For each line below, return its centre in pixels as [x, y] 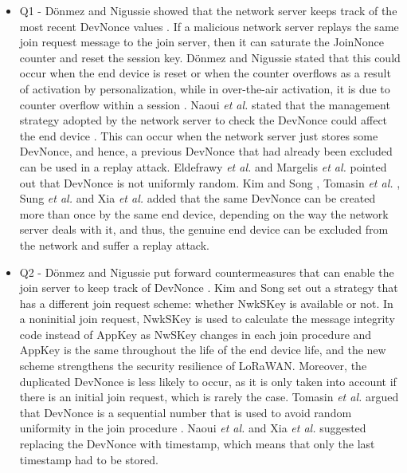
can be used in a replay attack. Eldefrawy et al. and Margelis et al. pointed [203, 166]
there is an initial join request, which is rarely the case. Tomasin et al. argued [209, 397]
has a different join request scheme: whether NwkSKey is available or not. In [206, 303]
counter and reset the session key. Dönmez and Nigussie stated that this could [210, 57]
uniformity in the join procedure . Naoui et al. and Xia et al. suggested [193, 428]
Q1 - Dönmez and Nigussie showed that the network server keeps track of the [208, 10]
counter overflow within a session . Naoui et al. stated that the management [205, 104]
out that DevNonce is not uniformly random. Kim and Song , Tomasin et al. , [210, 182]
